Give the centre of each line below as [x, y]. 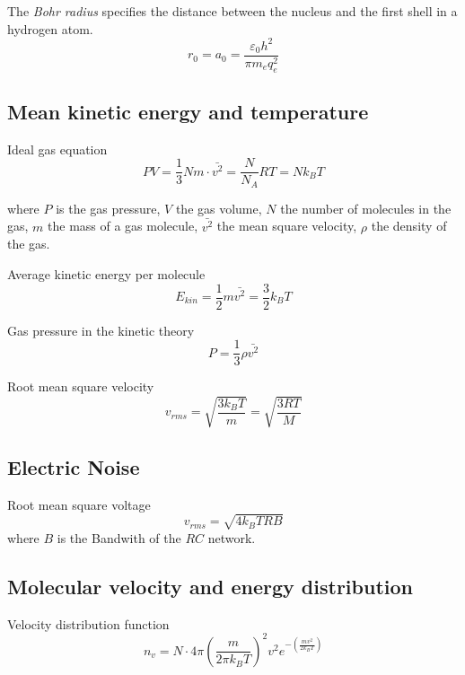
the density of [409, 226]
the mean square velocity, [287, 226]
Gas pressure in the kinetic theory [101, 330]
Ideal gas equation [57, 149]
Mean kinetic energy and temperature [188, 111]
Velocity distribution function [88, 623]
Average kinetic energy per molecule [106, 273]
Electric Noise [74, 466]
